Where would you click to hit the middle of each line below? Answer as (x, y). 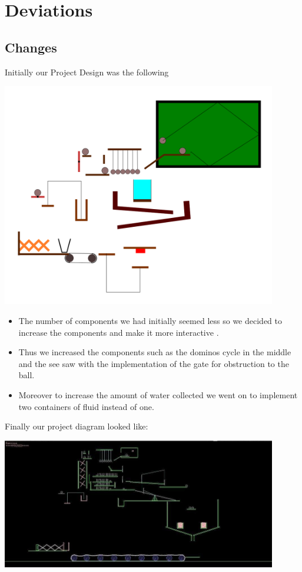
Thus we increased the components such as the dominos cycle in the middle (155, 352)
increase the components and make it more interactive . (119, 332)
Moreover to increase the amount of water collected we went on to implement (158, 395)
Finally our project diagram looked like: (77, 426)
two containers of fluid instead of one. (86, 406)
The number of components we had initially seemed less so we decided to (150, 321)
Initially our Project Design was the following (87, 72)
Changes (31, 47)
